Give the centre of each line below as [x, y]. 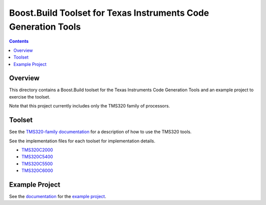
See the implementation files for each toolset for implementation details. [82, 141]
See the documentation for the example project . [58, 196]
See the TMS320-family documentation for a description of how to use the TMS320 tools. [100, 132]
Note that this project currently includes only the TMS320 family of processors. [89, 106]
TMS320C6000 [37, 171]
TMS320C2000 [37, 150]
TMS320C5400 [37, 157]
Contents [19, 41]
